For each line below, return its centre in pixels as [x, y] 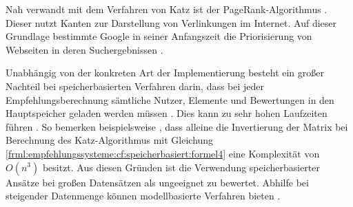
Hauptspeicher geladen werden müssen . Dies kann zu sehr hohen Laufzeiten [167, 113]
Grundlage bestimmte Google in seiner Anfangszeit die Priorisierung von [159, 36]
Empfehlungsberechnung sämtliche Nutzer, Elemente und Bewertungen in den [170, 99]
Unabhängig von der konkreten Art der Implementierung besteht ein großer [165, 73]
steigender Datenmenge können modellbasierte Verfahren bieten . [143, 196]
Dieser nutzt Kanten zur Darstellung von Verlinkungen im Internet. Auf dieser [171, 22]
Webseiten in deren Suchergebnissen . [84, 49]
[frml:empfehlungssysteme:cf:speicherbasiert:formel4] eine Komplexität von [163, 153]
